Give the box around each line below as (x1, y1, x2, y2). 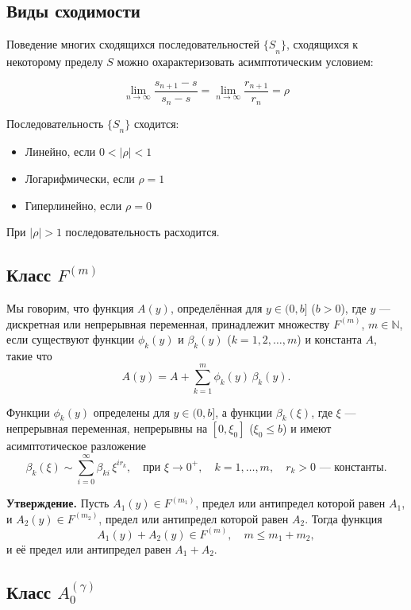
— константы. (319, 461, 387, 473)
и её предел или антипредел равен (6, 540, 171, 557)
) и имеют (282, 420, 332, 437)
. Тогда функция (305, 510, 382, 526)
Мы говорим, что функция (6, 299, 134, 316)
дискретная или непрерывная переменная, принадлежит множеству (6, 315, 330, 332)
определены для (93, 403, 170, 420)
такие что (6, 347, 52, 363)
